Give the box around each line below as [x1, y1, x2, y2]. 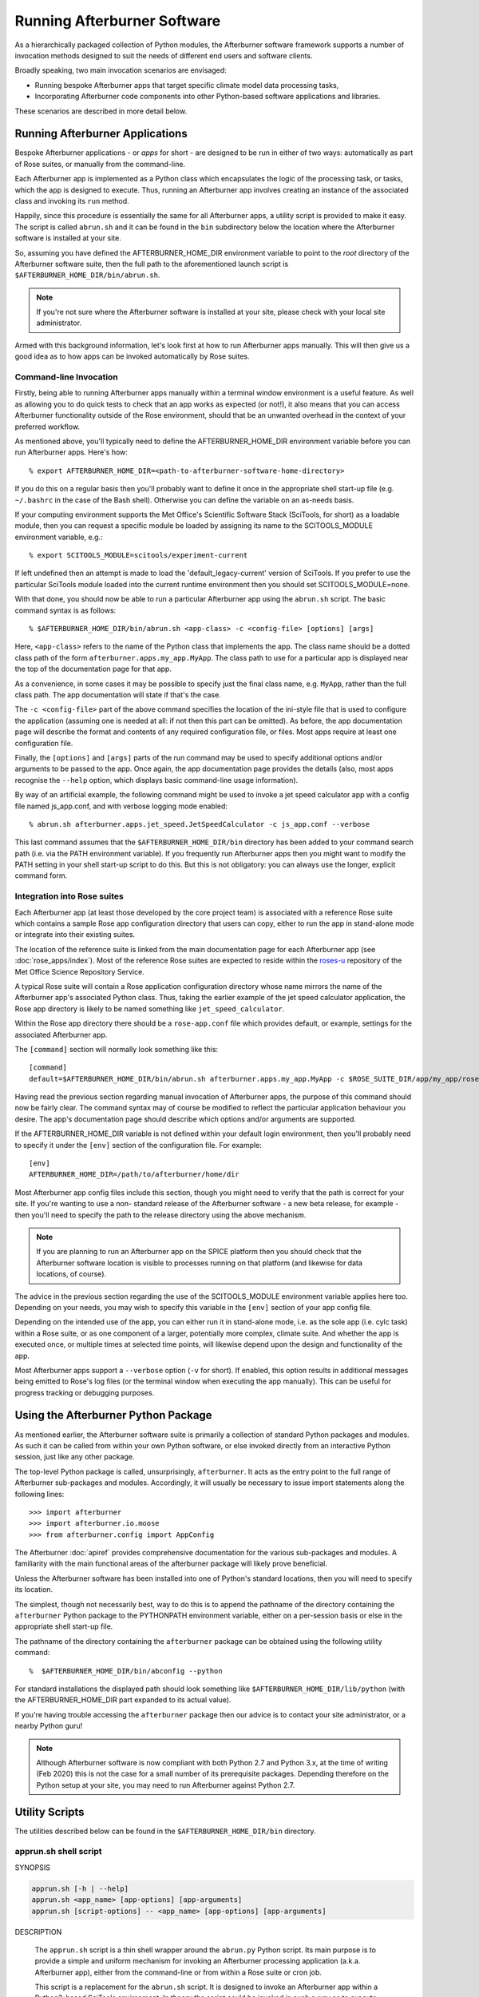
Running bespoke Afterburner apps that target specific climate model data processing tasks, [34, 80, 339, 89]
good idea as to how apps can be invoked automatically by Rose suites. [14, 351, 251, 361]
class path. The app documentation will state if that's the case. [14, 690, 221, 699]
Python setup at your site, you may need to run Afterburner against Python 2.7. [36, 1780, 295, 1789]
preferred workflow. [14, 422, 80, 431]
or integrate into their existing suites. [14, 930, 136, 939]
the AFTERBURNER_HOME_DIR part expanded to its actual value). [14, 1695, 232, 1705]
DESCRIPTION [14, 1927, 62, 1936]
